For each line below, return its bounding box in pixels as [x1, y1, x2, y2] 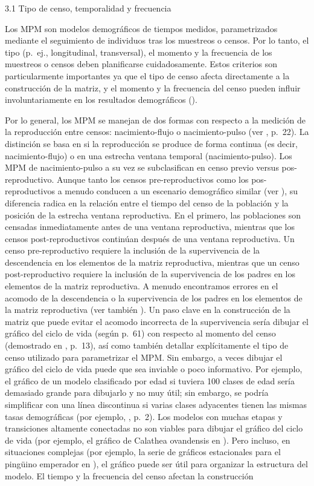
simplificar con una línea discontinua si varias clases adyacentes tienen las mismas [5, 398, 307, 410]
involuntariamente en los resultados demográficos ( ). [5, 93, 197, 106]
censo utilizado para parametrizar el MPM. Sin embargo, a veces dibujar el [5, 350, 283, 363]
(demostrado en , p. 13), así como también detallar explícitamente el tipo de [5, 339, 289, 352]
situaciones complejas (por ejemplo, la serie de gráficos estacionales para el [5, 445, 281, 458]
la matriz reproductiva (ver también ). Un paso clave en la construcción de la [5, 303, 290, 316]
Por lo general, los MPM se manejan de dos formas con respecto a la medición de [5, 113, 306, 126]
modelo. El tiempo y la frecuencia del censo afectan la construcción [5, 469, 254, 482]
